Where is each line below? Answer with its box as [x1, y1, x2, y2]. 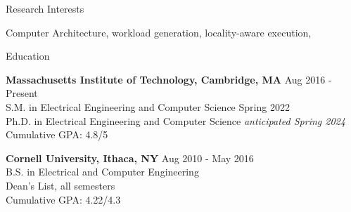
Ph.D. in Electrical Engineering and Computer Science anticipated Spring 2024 [6, 113, 345, 128]
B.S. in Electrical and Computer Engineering [6, 164, 199, 179]
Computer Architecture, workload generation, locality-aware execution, [6, 25, 312, 39]
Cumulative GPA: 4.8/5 [6, 127, 108, 142]
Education [6, 48, 50, 63]
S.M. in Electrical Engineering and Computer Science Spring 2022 [6, 99, 290, 114]
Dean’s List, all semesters [6, 178, 115, 192]
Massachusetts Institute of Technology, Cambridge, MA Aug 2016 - [6, 72, 332, 86]
